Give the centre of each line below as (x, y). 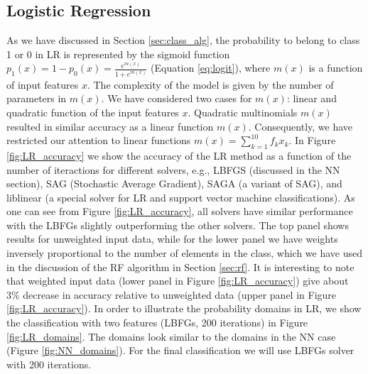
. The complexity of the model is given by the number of (210, 84)
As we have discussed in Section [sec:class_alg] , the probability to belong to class (183, 40)
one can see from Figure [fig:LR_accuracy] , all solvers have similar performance (180, 211)
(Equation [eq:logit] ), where (211, 68)
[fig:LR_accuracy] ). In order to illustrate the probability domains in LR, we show (184, 308)
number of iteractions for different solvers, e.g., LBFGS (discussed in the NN (173, 169)
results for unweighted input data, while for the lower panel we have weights (172, 239)
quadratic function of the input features (93, 112)
